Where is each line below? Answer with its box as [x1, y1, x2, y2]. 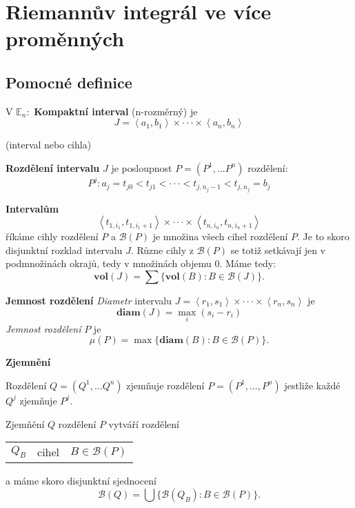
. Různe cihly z [130, 242, 194, 257]
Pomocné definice [6, 71, 132, 92]
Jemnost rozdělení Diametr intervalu [6, 293, 172, 307]
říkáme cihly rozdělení [6, 229, 99, 244]
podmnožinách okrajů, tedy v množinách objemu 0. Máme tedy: [6, 256, 276, 271]
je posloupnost [111, 160, 172, 175]
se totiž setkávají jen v [230, 242, 326, 257]
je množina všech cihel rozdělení [152, 229, 288, 244]
